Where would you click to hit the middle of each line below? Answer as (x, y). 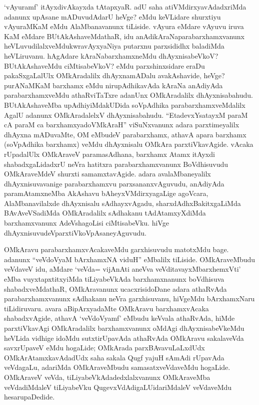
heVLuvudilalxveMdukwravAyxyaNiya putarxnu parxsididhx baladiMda (114, 46)
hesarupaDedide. (29, 397)
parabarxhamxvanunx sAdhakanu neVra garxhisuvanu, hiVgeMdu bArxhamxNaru (129, 298)
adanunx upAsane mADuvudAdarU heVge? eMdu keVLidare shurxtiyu (112, 16)
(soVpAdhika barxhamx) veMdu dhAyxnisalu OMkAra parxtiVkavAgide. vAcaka (129, 144)
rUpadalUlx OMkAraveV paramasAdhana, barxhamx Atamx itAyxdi (109, 154)
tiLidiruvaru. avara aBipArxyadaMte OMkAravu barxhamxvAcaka (106, 308)
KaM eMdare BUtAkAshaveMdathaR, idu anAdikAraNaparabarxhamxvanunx (124, 36)
